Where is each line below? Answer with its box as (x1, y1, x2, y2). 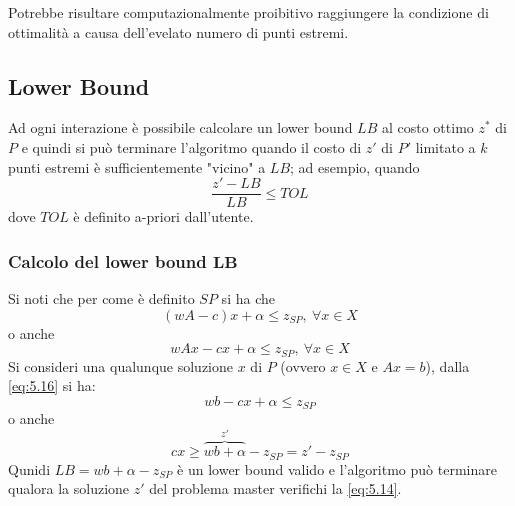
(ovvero (280, 355, 326, 376)
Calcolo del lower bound (8, 248, 207, 273)
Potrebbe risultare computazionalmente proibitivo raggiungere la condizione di (8, 2, 489, 22)
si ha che (221, 288, 275, 309)
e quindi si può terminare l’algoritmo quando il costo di (21, 136, 362, 157)
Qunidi (8, 458, 51, 479)
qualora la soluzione (8, 478, 130, 499)
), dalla (425, 355, 470, 376)
